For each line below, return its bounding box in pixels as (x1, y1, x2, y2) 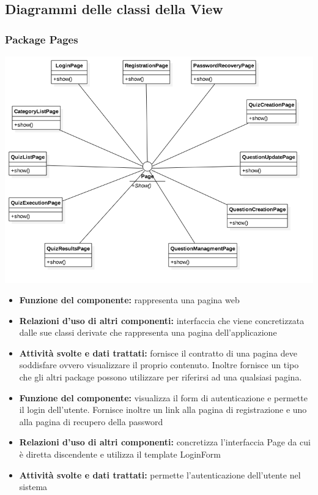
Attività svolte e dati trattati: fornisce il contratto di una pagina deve (19, 346, 297, 359)
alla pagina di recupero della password (19, 415, 163, 428)
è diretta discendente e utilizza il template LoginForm (19, 448, 221, 461)
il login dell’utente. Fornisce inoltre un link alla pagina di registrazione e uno (19, 403, 307, 416)
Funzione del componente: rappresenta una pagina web (19, 293, 240, 306)
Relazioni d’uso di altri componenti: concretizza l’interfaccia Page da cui (19, 436, 311, 448)
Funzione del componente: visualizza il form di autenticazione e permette (19, 391, 308, 404)
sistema (19, 480, 48, 493)
